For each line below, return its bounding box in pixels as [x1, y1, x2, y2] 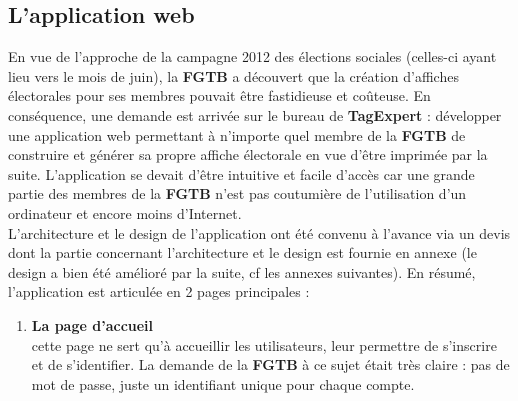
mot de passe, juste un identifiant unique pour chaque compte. [31, 373, 415, 394]
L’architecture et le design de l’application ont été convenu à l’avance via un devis [8, 222, 511, 243]
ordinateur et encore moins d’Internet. [8, 202, 242, 223]
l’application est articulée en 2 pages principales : [8, 281, 310, 302]
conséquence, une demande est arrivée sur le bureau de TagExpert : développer [8, 104, 502, 125]
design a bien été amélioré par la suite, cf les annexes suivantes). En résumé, [8, 261, 476, 282]
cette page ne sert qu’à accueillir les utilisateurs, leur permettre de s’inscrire [31, 334, 497, 355]
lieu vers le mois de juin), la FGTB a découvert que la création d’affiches [8, 65, 459, 86]
